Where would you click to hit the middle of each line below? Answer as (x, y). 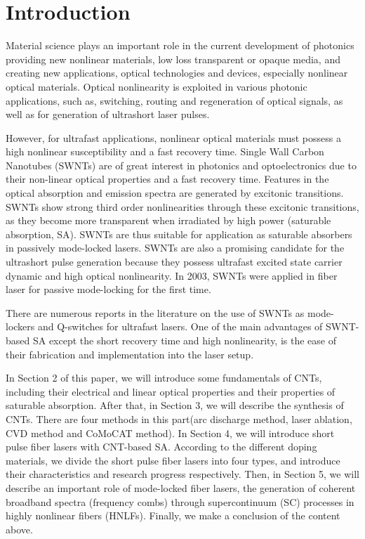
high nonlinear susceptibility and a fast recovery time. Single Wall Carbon (165, 151)
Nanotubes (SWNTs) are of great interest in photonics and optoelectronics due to (181, 165)
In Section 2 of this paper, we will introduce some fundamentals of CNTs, (164, 378)
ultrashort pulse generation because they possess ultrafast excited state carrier (174, 262)
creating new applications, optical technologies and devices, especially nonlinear (177, 73)
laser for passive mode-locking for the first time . (108, 289)
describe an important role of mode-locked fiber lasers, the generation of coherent (181, 487)
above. (19, 529)
